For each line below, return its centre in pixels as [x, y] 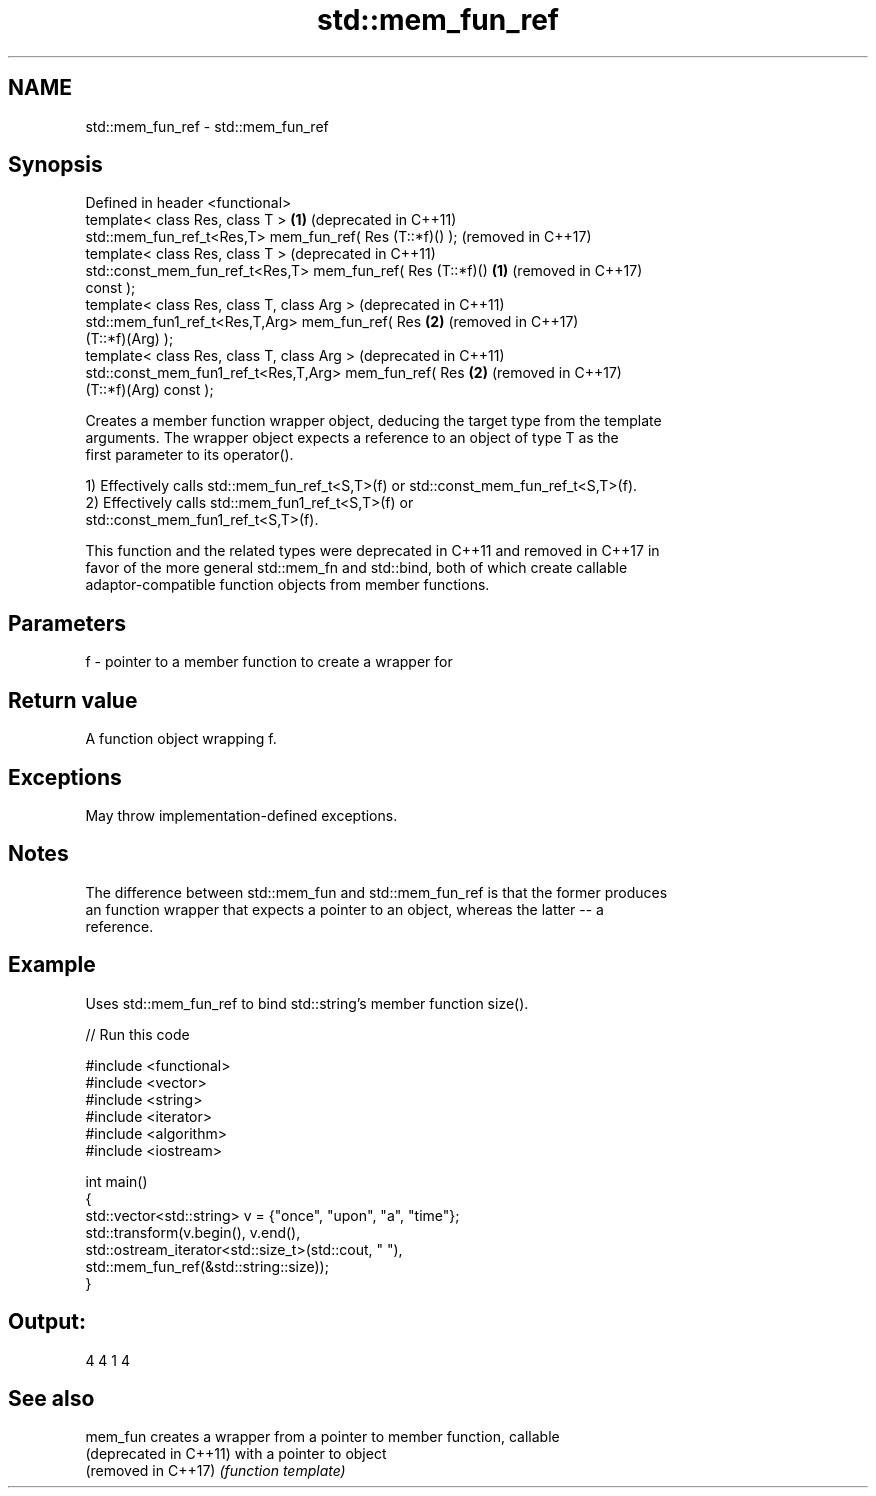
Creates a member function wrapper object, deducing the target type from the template [373, 421]
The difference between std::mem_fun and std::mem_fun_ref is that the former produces [376, 892]
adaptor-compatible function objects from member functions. [287, 585]
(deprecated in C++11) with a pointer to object [236, 1454]
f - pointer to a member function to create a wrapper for [269, 662]
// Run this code [137, 1034]
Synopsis [55, 165]
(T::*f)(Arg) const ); [149, 390]
